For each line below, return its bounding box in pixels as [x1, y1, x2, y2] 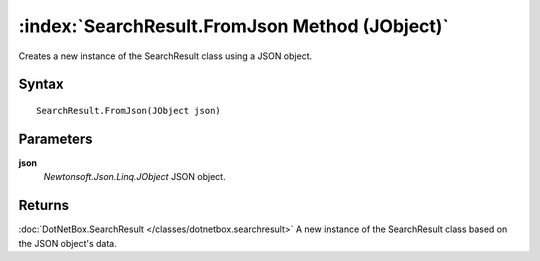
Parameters [18, 130, 93, 147]
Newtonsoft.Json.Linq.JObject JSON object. [43, 171, 226, 183]
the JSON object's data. [18, 237, 117, 249]
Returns [18, 197, 70, 214]
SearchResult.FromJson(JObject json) [36, 105, 222, 116]
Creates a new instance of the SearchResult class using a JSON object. [18, 50, 313, 62]
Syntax [18, 76, 64, 93]
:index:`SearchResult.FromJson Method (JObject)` [18, 15, 450, 37]
